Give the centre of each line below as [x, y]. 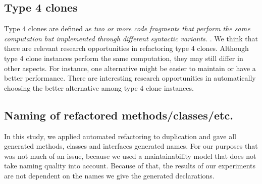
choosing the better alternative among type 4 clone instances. [99, 87]
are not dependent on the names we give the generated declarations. [109, 175]
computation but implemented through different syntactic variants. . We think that [131, 38]
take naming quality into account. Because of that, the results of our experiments [130, 166]
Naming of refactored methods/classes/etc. [119, 115]
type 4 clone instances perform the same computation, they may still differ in [124, 58]
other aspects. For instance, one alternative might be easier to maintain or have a [130, 68]
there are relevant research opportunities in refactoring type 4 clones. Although [126, 48]
